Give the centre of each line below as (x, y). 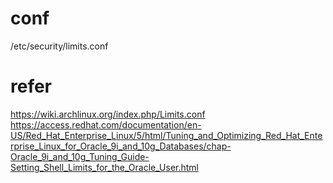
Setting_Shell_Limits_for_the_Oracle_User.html (104, 167)
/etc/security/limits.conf (59, 46)
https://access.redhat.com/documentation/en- (106, 124)
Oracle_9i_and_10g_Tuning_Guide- (80, 156)
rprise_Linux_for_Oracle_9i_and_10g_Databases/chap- (121, 146)
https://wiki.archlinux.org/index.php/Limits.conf (108, 114)
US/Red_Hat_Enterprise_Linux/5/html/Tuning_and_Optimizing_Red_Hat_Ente (166, 135)
